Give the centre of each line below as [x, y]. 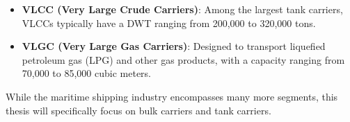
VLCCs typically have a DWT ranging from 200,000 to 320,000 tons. [169, 23]
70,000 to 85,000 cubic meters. [87, 73]
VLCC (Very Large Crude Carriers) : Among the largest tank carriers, [182, 9]
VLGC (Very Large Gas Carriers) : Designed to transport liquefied [174, 46]
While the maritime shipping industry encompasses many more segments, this [172, 96]
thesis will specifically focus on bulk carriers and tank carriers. [138, 110]
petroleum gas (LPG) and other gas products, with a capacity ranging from [183, 59]
